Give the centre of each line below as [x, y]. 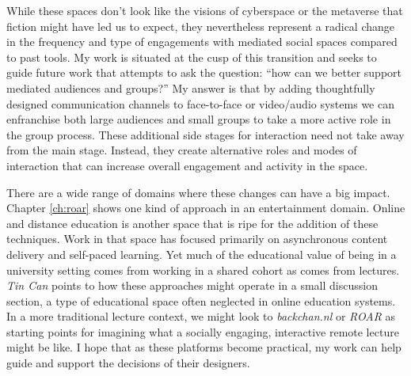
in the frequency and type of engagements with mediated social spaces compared [202, 42]
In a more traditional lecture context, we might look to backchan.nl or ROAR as [201, 316]
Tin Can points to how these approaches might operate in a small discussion [192, 285]
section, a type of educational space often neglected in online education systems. [201, 300]
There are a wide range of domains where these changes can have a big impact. [198, 192]
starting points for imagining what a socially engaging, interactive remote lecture [203, 331]
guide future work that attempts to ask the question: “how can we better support [204, 72]
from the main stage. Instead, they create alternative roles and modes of [182, 150]
